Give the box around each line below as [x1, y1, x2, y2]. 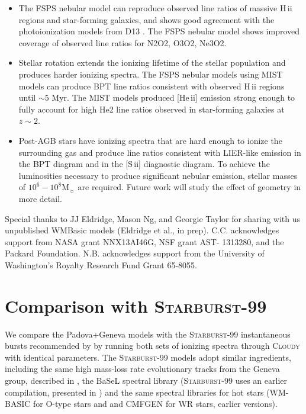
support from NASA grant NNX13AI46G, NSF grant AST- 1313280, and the [5, 235, 284, 248]
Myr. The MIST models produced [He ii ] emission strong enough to [51, 91, 295, 104]
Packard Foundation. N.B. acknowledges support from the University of [5, 247, 265, 259]
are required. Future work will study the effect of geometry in [78, 181, 301, 193]
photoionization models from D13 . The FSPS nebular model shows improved [18, 25, 300, 37]
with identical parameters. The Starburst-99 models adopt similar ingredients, [5, 351, 291, 363]
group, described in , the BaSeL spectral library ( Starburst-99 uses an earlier [5, 374, 287, 386]
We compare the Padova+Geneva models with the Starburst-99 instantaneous [5, 328, 291, 340]
